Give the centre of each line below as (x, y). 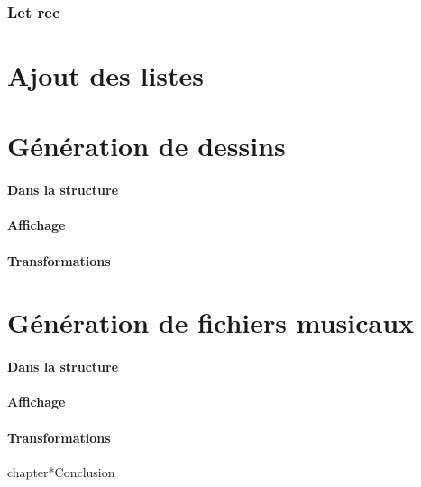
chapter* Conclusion (61, 471)
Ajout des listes (106, 75)
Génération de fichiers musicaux (211, 322)
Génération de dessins (146, 146)
